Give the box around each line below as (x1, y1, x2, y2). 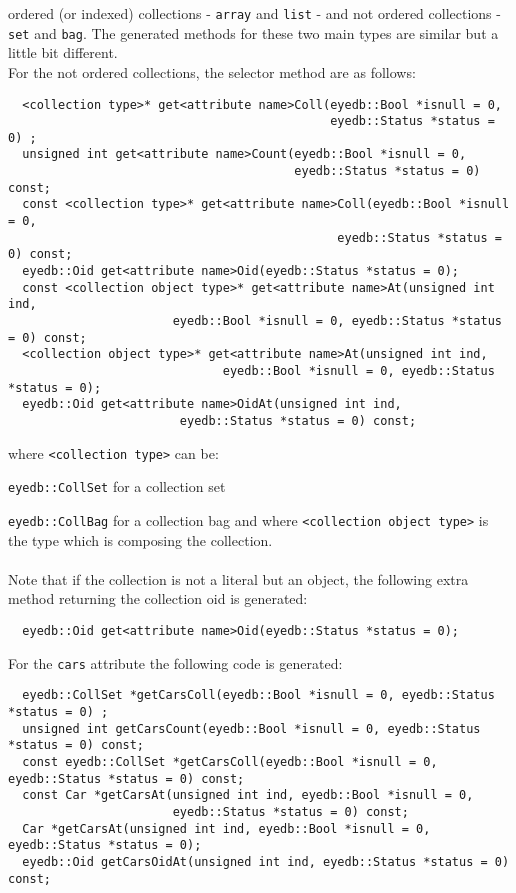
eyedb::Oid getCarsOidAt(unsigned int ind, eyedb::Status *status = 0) (22, 854, 510, 869)
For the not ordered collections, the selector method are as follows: (8, 61, 416, 82)
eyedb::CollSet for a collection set (8, 476, 226, 497)
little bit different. (8, 42, 118, 63)
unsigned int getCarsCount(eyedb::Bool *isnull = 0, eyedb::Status (22, 721, 481, 736)
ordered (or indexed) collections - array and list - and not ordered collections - (8, 3, 501, 23)
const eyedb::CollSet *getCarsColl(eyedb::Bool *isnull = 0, (22, 754, 438, 769)
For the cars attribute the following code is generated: (8, 652, 343, 673)
